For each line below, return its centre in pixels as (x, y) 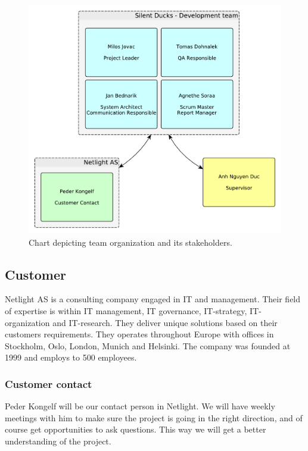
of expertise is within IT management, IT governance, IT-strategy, (126, 311)
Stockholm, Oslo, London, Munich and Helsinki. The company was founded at (148, 345)
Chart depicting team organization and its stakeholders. (130, 242)
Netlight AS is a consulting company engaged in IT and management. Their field (153, 299)
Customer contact (49, 383)
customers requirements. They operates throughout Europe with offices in (139, 334)
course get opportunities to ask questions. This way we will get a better (136, 429)
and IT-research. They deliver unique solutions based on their (165, 322)
